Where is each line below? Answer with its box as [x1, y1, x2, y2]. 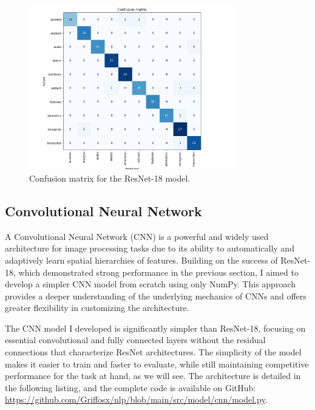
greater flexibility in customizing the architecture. [5, 301, 189, 314]
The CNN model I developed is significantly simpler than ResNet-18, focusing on [5, 321, 306, 334]
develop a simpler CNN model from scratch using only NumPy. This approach [5, 278, 296, 290]
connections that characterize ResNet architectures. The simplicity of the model [5, 346, 302, 358]
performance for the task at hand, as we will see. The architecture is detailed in [5, 369, 301, 382]
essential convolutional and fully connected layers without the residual [5, 333, 266, 346]
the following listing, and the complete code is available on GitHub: [5, 381, 256, 394]
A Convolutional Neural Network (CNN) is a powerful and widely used [5, 230, 269, 242]
